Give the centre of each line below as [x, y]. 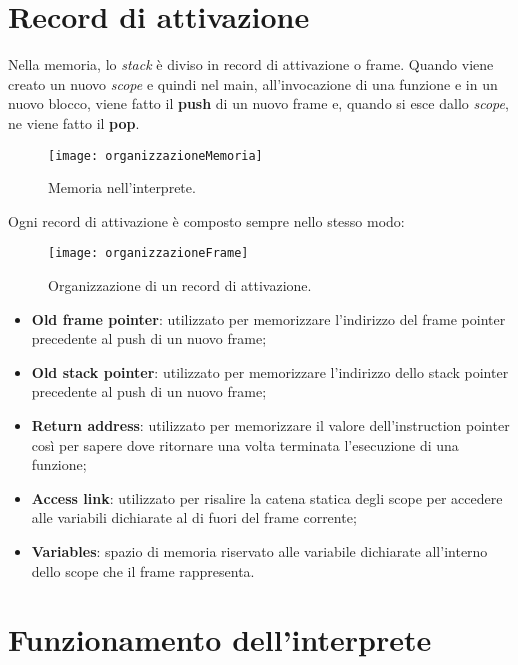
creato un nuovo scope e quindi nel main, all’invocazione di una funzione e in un [253, 83]
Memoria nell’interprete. [122, 187]
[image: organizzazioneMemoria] [155, 155]
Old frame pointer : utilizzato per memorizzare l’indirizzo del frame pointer [268, 318]
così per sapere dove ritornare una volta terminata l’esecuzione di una [245, 444]
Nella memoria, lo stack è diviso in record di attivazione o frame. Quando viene [251, 64]
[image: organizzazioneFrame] [148, 253]
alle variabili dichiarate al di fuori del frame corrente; [194, 517]
